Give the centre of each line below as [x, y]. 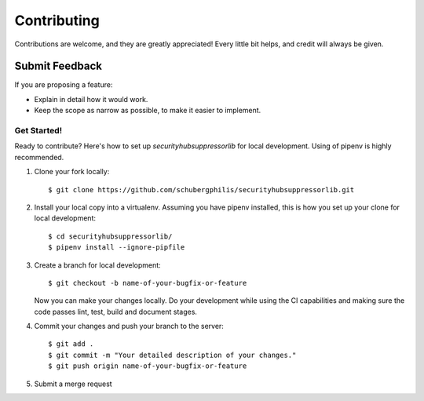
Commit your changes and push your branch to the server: [129, 326]
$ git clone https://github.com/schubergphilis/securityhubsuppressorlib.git [201, 190]
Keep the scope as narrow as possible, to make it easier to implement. [148, 111]
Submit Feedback [58, 66]
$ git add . [71, 344]
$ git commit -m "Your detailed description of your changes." [172, 355]
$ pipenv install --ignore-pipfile [117, 248]
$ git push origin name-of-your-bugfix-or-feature [148, 366]
